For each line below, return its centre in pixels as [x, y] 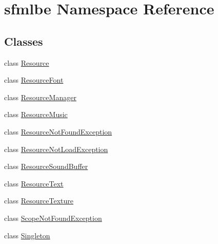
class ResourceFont [34, 80]
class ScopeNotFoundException [53, 218]
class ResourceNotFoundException [58, 131]
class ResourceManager [40, 97]
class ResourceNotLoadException [56, 149]
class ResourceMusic [36, 114]
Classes [24, 41]
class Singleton [27, 235]
